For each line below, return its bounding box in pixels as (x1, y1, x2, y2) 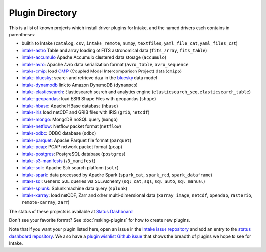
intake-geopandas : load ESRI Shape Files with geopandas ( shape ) (21, 96, 156, 102)
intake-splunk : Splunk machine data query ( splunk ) (21, 185, 128, 191)
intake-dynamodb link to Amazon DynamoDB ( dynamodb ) (21, 82, 138, 88)
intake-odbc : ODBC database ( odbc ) (21, 130, 96, 136)
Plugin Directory (9, 7, 77, 18)
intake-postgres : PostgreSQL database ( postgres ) (21, 151, 126, 157)
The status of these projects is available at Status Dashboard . (9, 208, 134, 214)
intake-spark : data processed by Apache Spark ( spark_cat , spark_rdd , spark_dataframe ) (21, 172, 213, 178)
